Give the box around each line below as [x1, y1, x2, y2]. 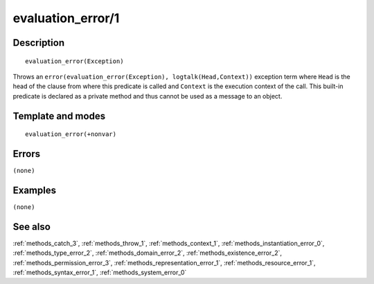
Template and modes [12, 110, 106, 122]
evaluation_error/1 [12, 10, 120, 26]
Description [12, 37, 65, 49]
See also [12, 221, 51, 233]
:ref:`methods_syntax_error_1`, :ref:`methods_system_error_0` [12, 268, 187, 277]
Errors [12, 148, 41, 160]
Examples [12, 184, 57, 196]
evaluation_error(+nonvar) [25, 131, 117, 138]
